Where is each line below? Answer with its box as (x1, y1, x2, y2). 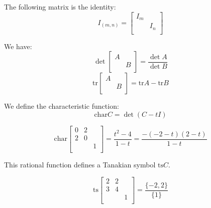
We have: (4, 41, 32, 51)
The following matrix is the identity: (4, 2, 116, 12)
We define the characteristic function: (4, 101, 119, 111)
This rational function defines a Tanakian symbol (4, 159, 156, 169)
